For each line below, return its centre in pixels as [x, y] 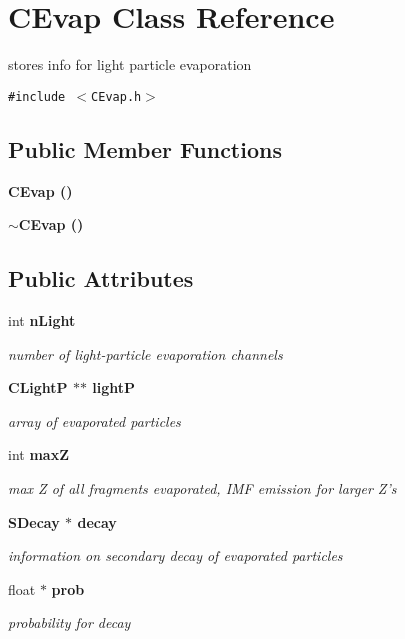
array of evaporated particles [94, 420]
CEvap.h [116, 96]
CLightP [38, 387]
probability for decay [69, 622]
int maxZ [38, 454]
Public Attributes [101, 278]
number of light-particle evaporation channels [145, 353]
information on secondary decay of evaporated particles [175, 555]
